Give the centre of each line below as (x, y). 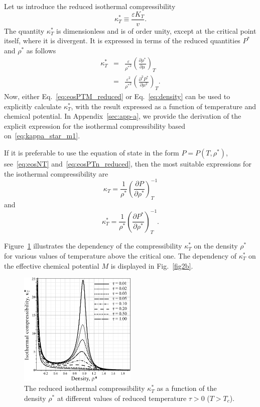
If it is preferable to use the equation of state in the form (92, 153)
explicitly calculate (33, 106)
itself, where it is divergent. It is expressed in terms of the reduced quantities (122, 40)
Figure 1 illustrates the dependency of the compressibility (93, 246)
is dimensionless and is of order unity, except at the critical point (156, 30)
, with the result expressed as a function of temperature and (163, 106)
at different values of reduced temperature (122, 398)
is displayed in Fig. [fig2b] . (152, 265)
